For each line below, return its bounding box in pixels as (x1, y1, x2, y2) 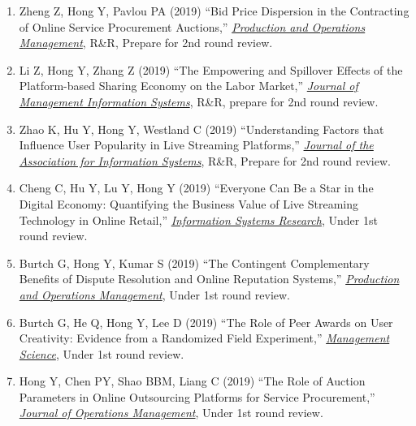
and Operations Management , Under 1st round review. (19, 286, 291, 303)
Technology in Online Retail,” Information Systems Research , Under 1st (19, 211, 378, 228)
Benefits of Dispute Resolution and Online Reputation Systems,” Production (19, 270, 400, 287)
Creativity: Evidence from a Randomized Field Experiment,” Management (19, 329, 390, 346)
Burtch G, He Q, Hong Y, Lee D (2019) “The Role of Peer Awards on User (19, 313, 393, 330)
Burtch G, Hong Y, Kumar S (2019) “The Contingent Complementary (19, 254, 370, 271)
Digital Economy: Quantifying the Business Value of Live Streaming (19, 195, 358, 212)
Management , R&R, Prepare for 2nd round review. (19, 34, 273, 51)
